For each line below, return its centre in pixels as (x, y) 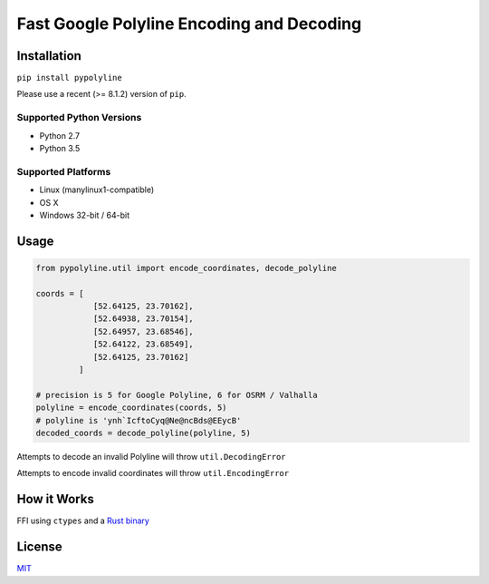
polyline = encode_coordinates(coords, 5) (131, 408)
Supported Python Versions (79, 118)
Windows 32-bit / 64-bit (85, 215)
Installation (49, 56)
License (39, 547)
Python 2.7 (60, 135)
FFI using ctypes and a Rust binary (83, 521)
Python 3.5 (60, 148)
